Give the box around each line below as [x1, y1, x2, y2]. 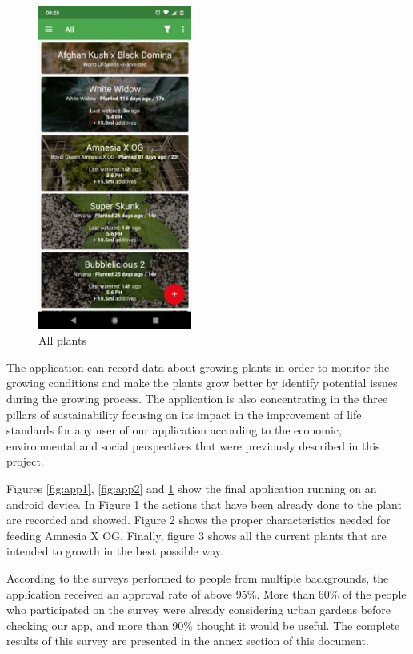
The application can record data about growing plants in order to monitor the [6, 358, 390, 375]
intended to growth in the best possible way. [6, 543, 223, 559]
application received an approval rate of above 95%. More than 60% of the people [6, 585, 407, 602]
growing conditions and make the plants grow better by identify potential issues [6, 374, 398, 391]
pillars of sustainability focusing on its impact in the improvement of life [6, 406, 362, 422]
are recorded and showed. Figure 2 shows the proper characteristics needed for [6, 511, 391, 528]
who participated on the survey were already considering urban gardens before [6, 601, 391, 618]
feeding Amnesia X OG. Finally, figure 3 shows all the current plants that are [6, 527, 387, 543]
